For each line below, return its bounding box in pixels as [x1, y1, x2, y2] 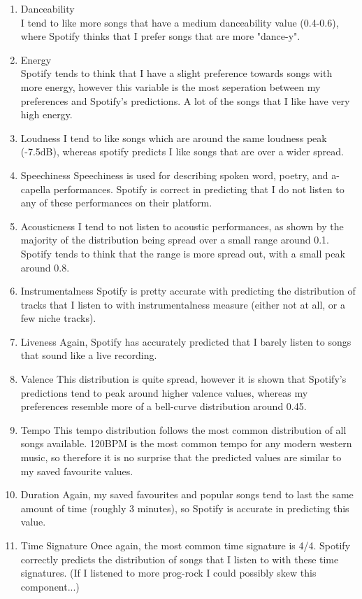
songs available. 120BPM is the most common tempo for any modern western [20, 436, 352, 451]
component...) [20, 579, 80, 593]
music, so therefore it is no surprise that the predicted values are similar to [20, 450, 342, 465]
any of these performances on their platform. [20, 195, 212, 210]
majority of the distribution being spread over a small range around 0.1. [20, 232, 329, 247]
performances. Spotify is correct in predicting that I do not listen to [53, 181, 345, 196]
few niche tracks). [20, 311, 96, 325]
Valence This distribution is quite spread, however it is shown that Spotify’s [20, 372, 347, 386]
